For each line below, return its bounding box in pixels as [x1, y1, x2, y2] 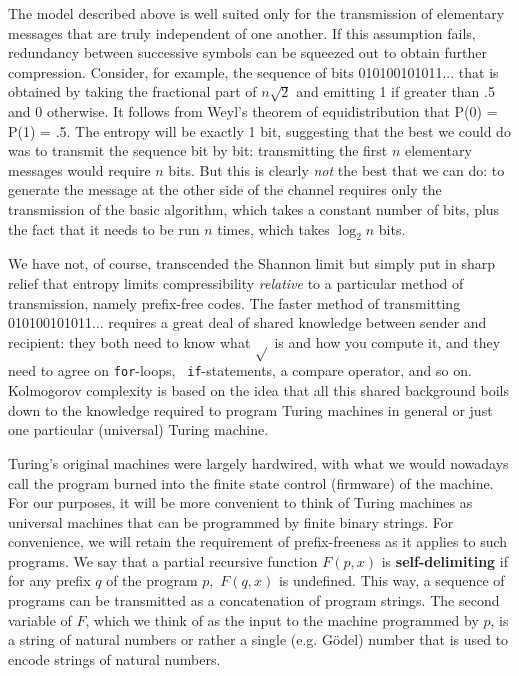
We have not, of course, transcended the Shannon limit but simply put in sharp [8, 253, 495, 274]
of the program [106, 570, 198, 591]
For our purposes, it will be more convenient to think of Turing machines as [8, 492, 473, 513]
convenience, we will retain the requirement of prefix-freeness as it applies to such [8, 531, 508, 552]
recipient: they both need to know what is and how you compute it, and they [8, 331, 501, 352]
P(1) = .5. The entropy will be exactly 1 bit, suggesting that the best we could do [8, 120, 511, 141]
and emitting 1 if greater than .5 [296, 81, 495, 102]
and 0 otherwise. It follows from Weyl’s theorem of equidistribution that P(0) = [8, 100, 498, 121]
